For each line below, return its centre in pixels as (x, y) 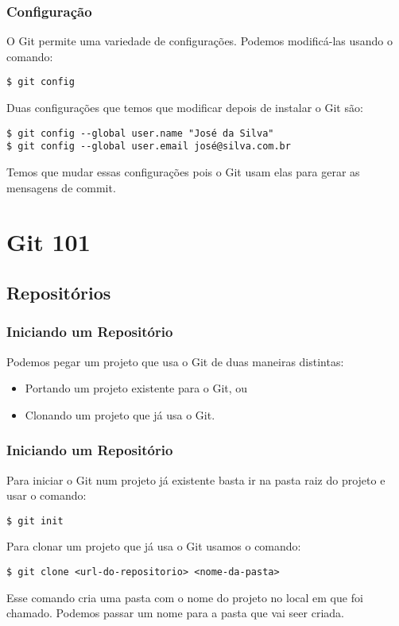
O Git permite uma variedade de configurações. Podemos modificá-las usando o (200, 41)
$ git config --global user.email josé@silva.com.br (149, 147)
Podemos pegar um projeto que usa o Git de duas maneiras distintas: (175, 361)
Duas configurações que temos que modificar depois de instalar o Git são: (185, 108)
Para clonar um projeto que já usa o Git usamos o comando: (154, 546)
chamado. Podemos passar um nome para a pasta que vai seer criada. (175, 613)
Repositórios (59, 292)
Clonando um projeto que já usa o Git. (120, 414)
